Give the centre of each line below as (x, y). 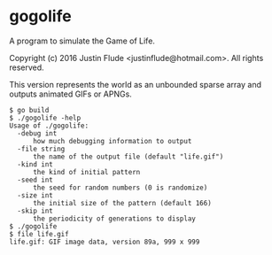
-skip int (35, 211)
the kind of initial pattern (86, 172)
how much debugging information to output (112, 141)
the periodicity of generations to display (114, 219)
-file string (41, 149)
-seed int (35, 180)
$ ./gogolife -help (45, 118)
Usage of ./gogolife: (49, 126)
